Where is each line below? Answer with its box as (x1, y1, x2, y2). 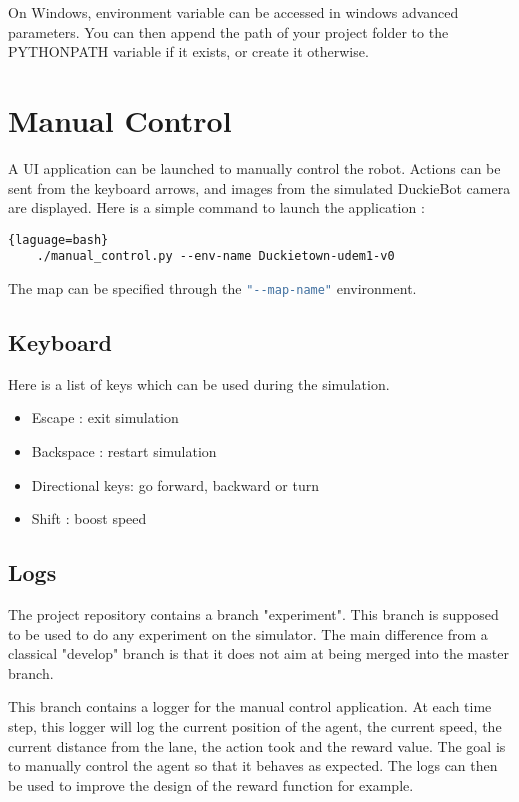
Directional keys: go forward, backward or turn (31, 474, 319, 495)
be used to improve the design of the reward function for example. (8, 774, 414, 795)
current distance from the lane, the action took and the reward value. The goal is (8, 735, 506, 756)
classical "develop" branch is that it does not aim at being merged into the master (8, 643, 509, 664)
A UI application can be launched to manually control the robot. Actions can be (8, 157, 501, 178)
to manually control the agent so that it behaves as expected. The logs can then (8, 755, 498, 776)
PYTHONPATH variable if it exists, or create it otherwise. (8, 41, 369, 62)
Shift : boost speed (31, 508, 147, 529)
